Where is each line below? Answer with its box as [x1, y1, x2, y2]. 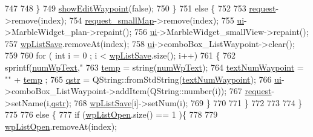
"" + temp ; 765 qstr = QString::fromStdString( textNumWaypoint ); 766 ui [5, 72, 282, 85]
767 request [229, 84, 272, 97]
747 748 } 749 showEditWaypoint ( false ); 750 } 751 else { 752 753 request [5, 2, 276, 14]
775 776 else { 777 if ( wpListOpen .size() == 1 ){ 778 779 [5, 108, 218, 121]
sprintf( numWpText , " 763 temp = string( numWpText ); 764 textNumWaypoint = [5, 60, 304, 73]
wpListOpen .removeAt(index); [5, 119, 117, 132]
